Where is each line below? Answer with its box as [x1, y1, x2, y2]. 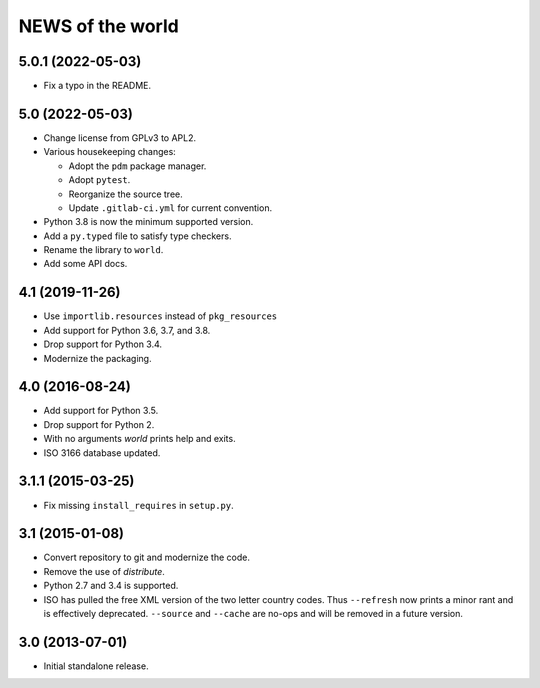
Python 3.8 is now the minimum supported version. [43, 216, 254, 228]
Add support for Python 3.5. [43, 405, 159, 417]
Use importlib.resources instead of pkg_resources [43, 310, 278, 322]
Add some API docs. [43, 258, 128, 270]
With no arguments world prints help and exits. [43, 433, 236, 445]
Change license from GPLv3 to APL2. [43, 131, 197, 144]
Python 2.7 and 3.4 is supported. [43, 580, 179, 592]
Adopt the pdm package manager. [68, 160, 207, 172]
